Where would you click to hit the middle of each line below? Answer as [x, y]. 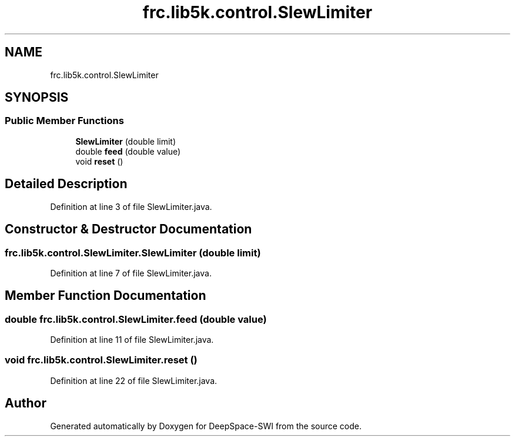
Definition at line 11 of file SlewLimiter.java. [132, 340]
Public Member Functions [64, 121]
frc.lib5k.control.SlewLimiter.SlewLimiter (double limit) [133, 253]
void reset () [99, 161]
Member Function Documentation [106, 296]
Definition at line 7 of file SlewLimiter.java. [131, 273]
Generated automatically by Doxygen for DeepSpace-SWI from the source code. [206, 426]
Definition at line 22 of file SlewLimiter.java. [134, 380]
